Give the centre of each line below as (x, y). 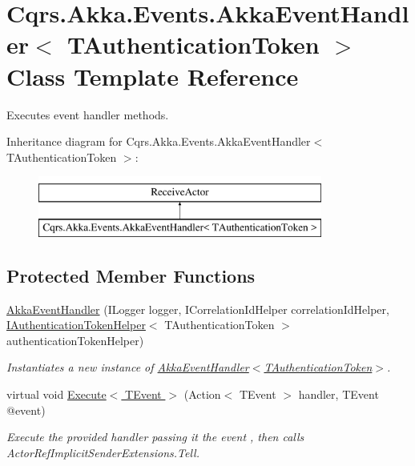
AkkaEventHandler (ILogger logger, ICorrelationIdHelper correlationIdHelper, (198, 309)
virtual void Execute (56, 394)
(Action (202, 394)
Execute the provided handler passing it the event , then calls (155, 437)
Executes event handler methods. (88, 114)
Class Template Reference (153, 76)
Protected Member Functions (131, 275)
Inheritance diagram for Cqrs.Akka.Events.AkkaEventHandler (159, 141)
